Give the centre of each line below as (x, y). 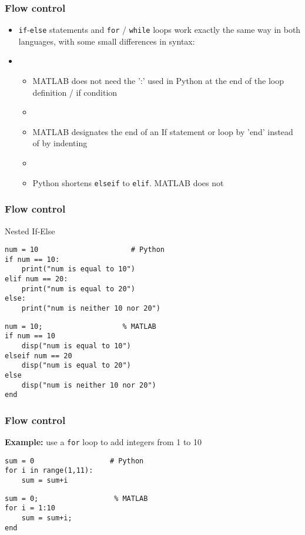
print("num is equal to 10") (78, 269)
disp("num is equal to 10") (76, 346)
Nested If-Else (30, 231)
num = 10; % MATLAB (81, 326)
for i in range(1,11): (49, 471)
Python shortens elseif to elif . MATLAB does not (128, 182)
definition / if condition (75, 92)
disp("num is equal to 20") (76, 366)
